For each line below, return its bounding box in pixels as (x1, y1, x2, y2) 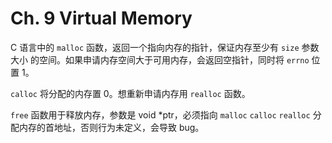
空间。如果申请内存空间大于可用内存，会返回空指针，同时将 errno (38, 53, 310, 66)
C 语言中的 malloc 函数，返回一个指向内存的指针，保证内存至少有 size (10, 41, 300, 53)
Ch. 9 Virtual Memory (10, 7, 193, 30)
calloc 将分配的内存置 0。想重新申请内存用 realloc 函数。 (10, 87, 251, 99)
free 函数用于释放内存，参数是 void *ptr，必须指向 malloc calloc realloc (10, 108, 311, 121)
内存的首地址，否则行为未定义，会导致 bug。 (18, 121, 205, 133)
